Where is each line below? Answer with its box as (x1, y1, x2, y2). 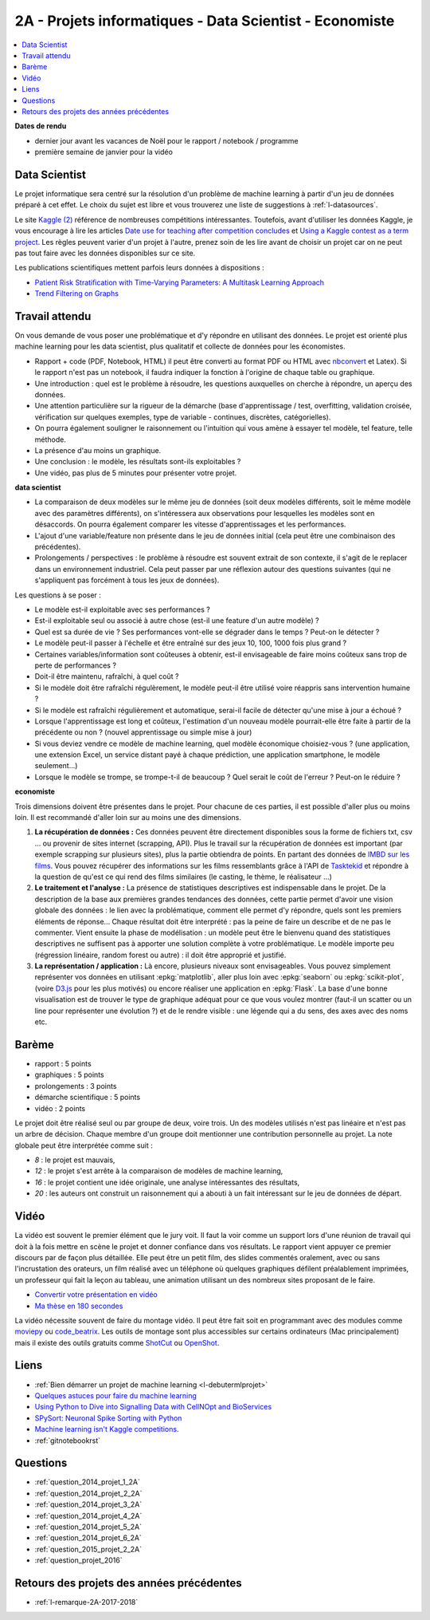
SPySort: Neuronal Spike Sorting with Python (34, 1413, 182, 1423)
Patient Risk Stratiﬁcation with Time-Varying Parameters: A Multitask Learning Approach (34, 278, 325, 287)
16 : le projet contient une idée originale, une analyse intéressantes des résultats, (34, 1177, 300, 1187)
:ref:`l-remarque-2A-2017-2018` (34, 1598, 139, 1607)
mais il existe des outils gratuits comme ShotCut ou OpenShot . (14, 1338, 220, 1347)
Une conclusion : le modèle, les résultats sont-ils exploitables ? (34, 457, 241, 467)
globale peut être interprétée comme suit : (14, 1141, 153, 1150)
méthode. (34, 435, 67, 444)
